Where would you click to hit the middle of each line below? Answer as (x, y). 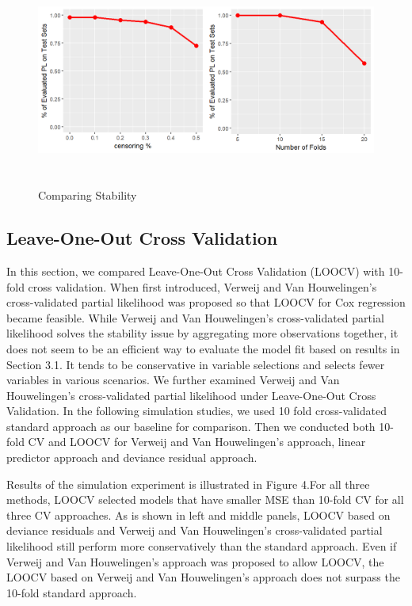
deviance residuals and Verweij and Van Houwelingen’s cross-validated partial (195, 530)
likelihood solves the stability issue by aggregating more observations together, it (202, 333)
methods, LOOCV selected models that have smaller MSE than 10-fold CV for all (205, 499)
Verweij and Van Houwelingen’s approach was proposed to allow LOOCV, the (195, 561)
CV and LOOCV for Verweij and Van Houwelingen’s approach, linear (197, 442)
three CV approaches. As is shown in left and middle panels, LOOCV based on (198, 515)
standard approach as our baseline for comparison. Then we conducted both (191, 426)
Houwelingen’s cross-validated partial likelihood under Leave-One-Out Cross (191, 395)
